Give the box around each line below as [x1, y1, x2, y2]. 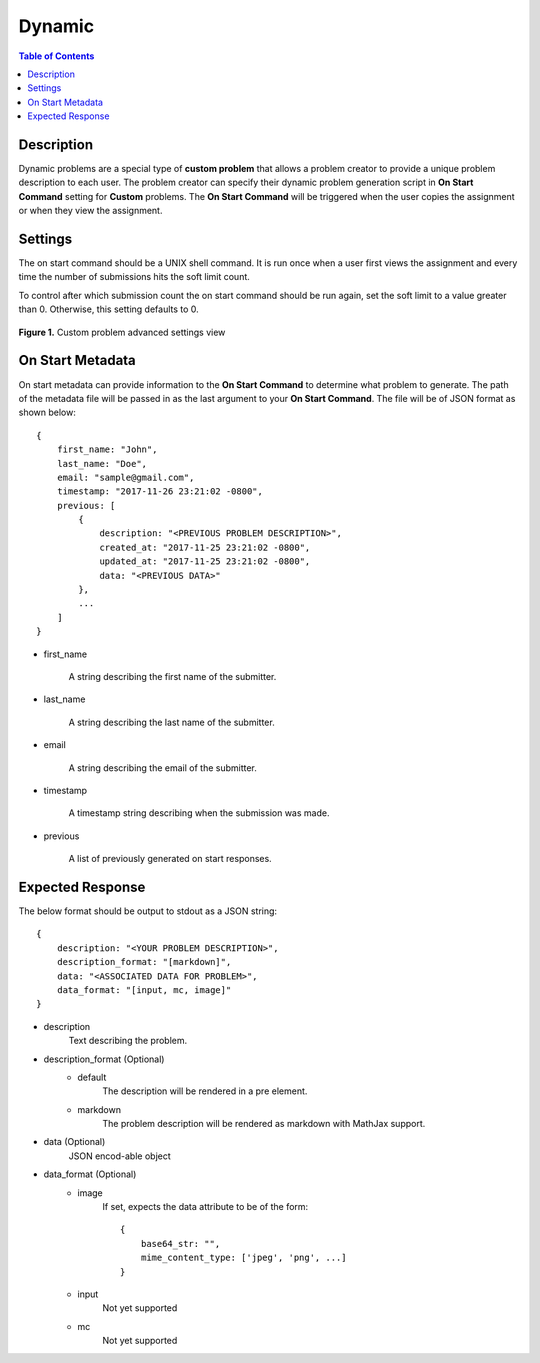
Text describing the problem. [68, 1035, 188, 1047]
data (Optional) [43, 1136, 106, 1148]
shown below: [18, 406, 77, 419]
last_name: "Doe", [56, 458, 148, 469]
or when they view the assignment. [18, 205, 163, 217]
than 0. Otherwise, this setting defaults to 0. [18, 303, 199, 315]
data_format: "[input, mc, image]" [56, 984, 232, 995]
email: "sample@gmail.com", [56, 471, 195, 483]
